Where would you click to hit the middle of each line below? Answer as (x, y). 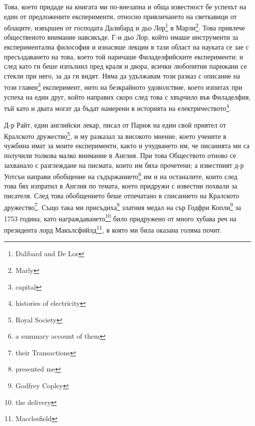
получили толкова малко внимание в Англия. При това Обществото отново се (120, 155)
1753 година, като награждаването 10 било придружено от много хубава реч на (120, 217)
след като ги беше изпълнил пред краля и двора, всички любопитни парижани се (126, 66)
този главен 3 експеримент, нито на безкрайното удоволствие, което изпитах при (123, 86)
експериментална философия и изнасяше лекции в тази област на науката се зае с (127, 47)
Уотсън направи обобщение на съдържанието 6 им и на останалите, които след (121, 175)
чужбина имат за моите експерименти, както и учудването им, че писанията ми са (127, 146)
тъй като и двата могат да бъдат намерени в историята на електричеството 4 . (118, 107)
